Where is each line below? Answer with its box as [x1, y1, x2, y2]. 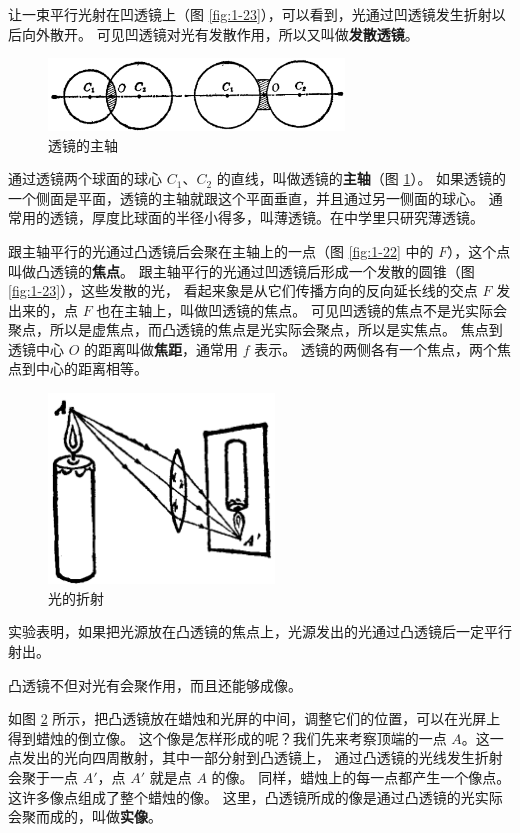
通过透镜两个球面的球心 [8, 168, 162, 189]
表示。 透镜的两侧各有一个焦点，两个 [254, 338, 497, 359]
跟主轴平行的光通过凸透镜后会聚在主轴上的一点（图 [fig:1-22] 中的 [8, 240, 434, 261]
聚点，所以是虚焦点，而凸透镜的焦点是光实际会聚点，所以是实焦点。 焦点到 [8, 319, 503, 340]
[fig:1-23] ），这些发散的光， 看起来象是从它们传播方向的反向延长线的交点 [8, 280, 478, 301]
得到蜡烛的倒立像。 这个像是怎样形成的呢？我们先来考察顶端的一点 [8, 727, 447, 748]
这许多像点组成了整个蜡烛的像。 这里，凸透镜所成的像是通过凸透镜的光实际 [8, 786, 503, 807]
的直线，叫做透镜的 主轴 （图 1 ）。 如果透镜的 [216, 168, 507, 189]
